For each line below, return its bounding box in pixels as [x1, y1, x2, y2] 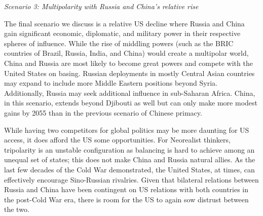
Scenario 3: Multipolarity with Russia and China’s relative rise [4, 1, 199, 11]
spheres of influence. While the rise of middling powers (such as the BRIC [4, 38, 234, 48]
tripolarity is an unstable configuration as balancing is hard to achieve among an [4, 144, 255, 155]
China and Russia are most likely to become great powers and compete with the [4, 57, 253, 68]
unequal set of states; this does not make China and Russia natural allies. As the [4, 154, 255, 165]
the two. [4, 204, 29, 214]
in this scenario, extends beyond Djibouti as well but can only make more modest [4, 97, 257, 108]
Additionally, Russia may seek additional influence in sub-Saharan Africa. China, [4, 87, 255, 98]
